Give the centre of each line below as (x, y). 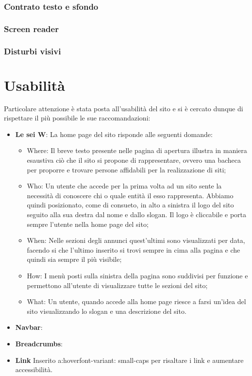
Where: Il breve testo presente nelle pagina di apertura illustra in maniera (137, 150)
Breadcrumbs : (39, 343)
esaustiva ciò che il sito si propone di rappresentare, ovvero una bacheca (134, 160)
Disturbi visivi (33, 51)
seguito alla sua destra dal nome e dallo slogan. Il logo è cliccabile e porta (137, 214)
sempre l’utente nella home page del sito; (88, 224)
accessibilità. (34, 369)
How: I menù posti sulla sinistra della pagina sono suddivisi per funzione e (137, 275)
